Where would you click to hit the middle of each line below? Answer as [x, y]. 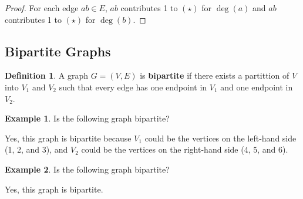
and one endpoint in [257, 87]
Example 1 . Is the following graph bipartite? [87, 118]
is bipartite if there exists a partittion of [215, 75]
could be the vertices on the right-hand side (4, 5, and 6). [185, 149]
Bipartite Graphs [58, 51]
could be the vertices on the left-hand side [220, 138]
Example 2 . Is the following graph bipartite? [87, 169]
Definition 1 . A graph [46, 75]
